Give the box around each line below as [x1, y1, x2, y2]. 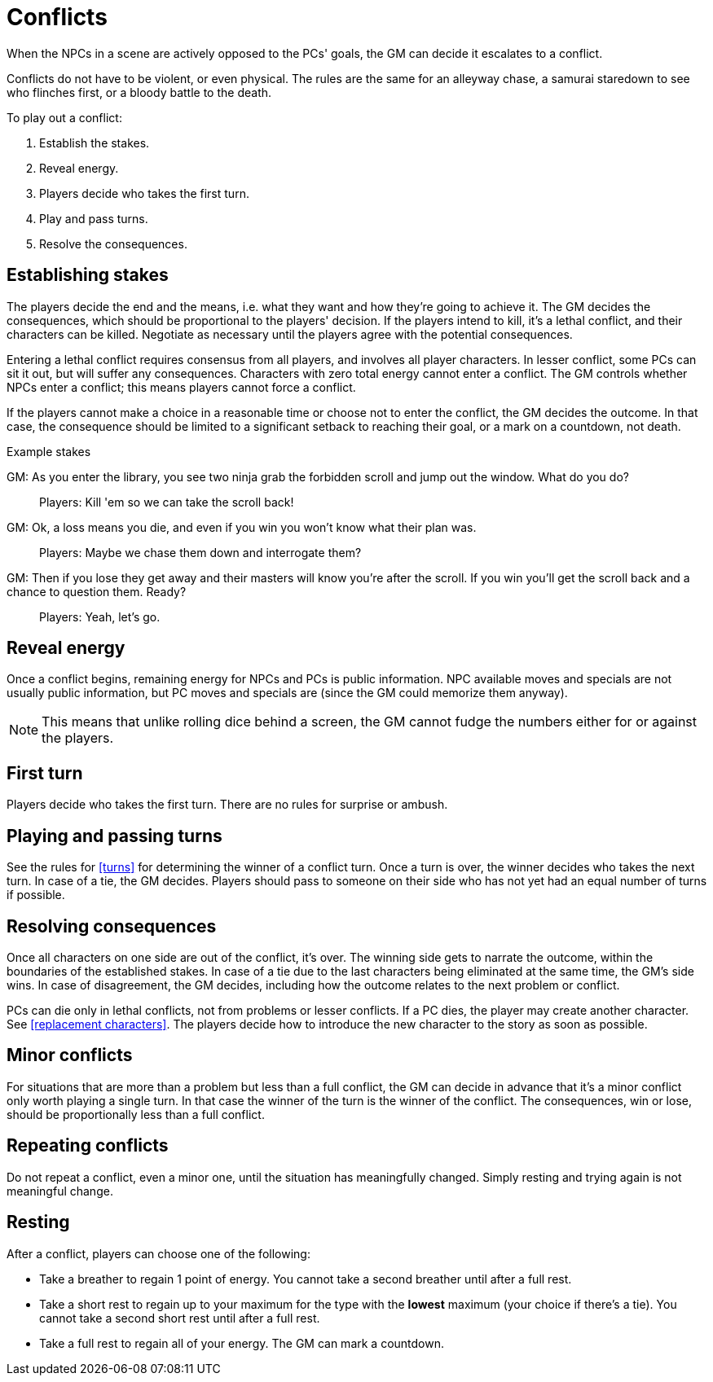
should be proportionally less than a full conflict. [7, 1107, 265, 1121]
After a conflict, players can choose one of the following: [7, 1246, 310, 1261]
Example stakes [7, 444, 91, 458]
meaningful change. [7, 1183, 113, 1198]
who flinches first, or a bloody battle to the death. [7, 85, 272, 99]
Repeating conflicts [7, 1135, 169, 1156]
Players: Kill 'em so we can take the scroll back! [39, 494, 294, 509]
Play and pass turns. [39, 211, 148, 226]
